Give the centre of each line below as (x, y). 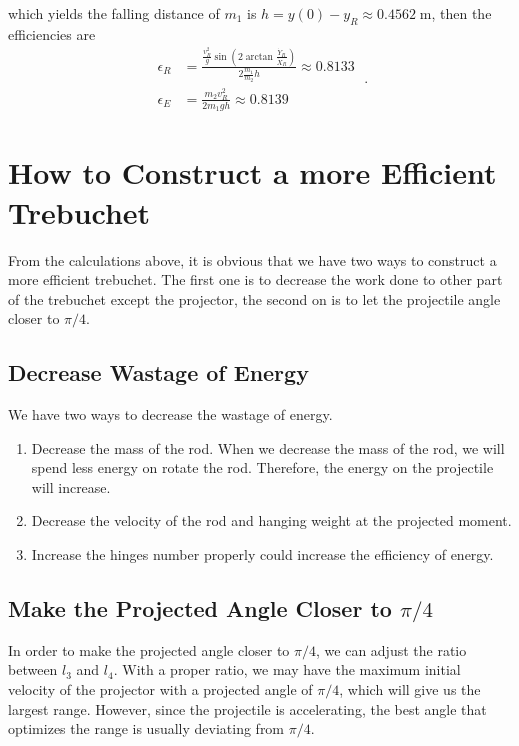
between (33, 669)
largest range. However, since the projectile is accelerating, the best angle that (247, 708)
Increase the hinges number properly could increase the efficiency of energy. (262, 554)
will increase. (71, 486)
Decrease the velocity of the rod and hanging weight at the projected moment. (271, 520)
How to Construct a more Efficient (252, 172)
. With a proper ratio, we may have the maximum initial (287, 669)
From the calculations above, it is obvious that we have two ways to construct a (252, 259)
